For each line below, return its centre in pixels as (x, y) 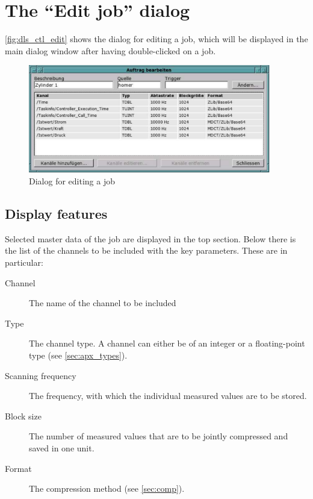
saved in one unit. (62, 447)
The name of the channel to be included (103, 303)
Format (18, 468)
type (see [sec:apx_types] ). (78, 355)
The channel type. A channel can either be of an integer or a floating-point (167, 343)
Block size (23, 416)
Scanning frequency (41, 375)
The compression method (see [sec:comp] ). (107, 488)
